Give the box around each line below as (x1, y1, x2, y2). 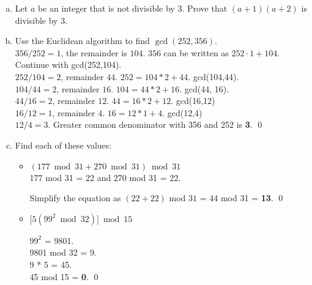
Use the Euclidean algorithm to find (15, 34, 150, 47)
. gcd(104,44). (188, 70, 239, 83)
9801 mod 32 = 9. (29, 246, 97, 259)
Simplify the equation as (29, 191, 121, 204)
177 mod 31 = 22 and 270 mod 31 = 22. (29, 171, 181, 183)
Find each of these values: (15, 138, 112, 151)
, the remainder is (61, 46, 127, 59)
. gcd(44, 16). (179, 82, 229, 95)
